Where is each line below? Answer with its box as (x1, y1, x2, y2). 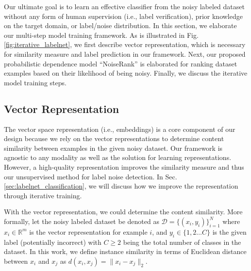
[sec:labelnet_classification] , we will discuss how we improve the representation (4, 181, 238, 191)
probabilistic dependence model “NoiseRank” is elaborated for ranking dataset (4, 58, 237, 68)
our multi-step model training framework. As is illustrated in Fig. (4, 30, 199, 40)
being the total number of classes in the (123, 237, 241, 247)
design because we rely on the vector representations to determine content (4, 133, 224, 143)
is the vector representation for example (29, 226, 148, 237)
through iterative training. (4, 190, 82, 200)
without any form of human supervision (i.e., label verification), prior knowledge (4, 11, 243, 21)
